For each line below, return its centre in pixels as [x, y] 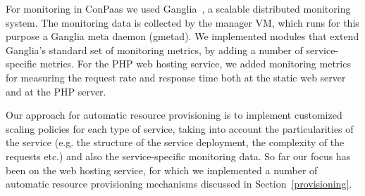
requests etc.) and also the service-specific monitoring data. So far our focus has [178, 156]
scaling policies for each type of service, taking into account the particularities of [180, 128]
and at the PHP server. [56, 91]
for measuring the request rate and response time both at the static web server [176, 77]
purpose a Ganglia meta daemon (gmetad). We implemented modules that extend [182, 36]
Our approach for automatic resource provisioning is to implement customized [174, 115]
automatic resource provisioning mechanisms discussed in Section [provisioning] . [179, 184]
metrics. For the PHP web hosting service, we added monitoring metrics [195, 64]
